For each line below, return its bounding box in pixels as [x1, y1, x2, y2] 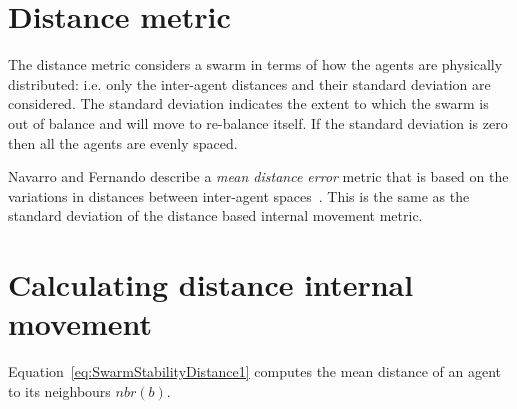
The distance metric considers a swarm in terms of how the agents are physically [8, 54, 503, 75]
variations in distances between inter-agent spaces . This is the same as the [8, 185, 470, 206]
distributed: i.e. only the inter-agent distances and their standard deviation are [8, 73, 491, 94]
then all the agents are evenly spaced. [8, 132, 238, 153]
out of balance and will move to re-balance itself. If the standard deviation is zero [8, 112, 508, 133]
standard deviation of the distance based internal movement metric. [8, 205, 423, 226]
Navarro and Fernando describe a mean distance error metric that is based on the [8, 166, 509, 187]
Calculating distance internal [8, 264, 414, 305]
